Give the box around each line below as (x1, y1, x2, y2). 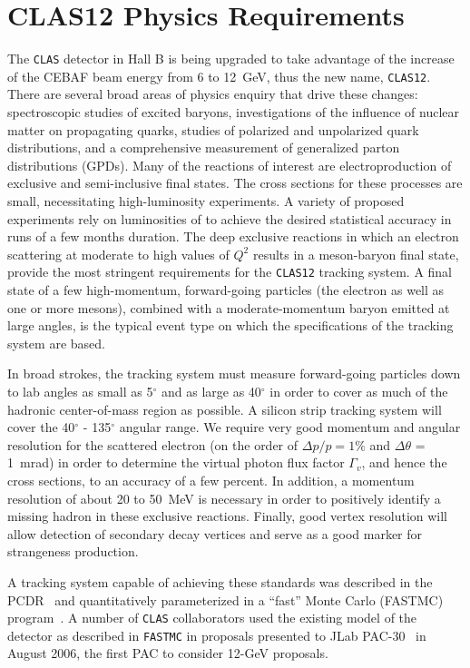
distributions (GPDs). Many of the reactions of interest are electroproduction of (7, 155, 452, 174)
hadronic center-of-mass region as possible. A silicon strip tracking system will (7, 399, 442, 418)
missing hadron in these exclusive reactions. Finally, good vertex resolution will (7, 506, 447, 526)
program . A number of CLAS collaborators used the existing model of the (7, 608, 417, 627)
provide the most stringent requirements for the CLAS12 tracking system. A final (7, 262, 453, 281)
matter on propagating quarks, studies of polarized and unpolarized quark (7, 120, 419, 139)
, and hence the (361, 453, 447, 472)
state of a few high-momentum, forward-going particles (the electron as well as (7, 280, 445, 300)
